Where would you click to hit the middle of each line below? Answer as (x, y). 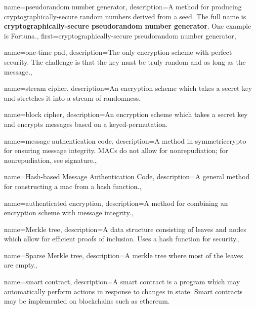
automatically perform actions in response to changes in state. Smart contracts (123, 291)
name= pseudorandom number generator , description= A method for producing (123, 6)
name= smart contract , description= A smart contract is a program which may (122, 282)
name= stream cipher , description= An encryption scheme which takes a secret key (128, 88)
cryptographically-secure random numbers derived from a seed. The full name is (125, 16)
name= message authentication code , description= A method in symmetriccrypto (125, 140)
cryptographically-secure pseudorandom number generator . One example (128, 26)
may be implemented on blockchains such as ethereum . (87, 301)
